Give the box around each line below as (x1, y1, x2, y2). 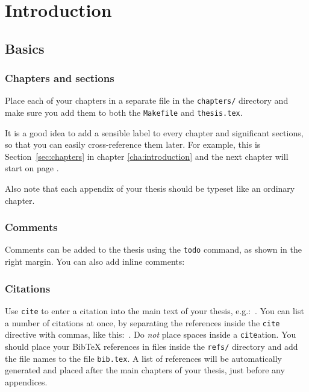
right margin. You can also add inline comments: (5, 255, 185, 268)
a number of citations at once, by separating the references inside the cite (5, 316, 280, 329)
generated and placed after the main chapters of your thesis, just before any (5, 364, 285, 376)
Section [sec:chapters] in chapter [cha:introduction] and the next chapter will (5, 150, 289, 162)
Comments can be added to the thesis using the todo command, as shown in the (5, 243, 302, 256)
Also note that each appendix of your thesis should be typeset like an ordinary (5, 182, 295, 195)
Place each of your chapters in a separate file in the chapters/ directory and (5, 94, 289, 107)
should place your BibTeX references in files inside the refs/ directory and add (5, 340, 298, 352)
